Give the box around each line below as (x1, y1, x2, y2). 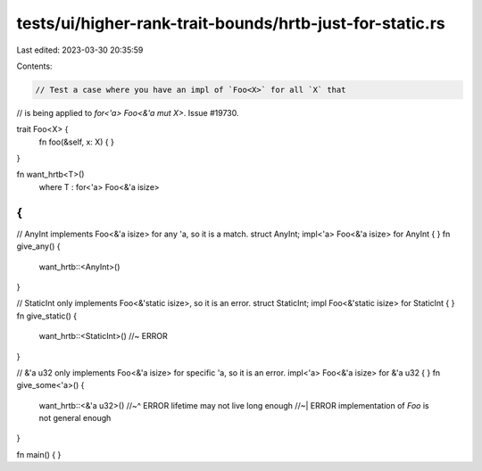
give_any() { (16, 241, 62, 252)
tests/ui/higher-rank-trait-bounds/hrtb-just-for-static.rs (16, 13, 445, 33)
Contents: (16, 61, 53, 71)
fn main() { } (16, 449, 62, 459)
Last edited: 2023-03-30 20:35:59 (16, 45, 144, 55)
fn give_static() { (16, 310, 78, 321)
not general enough (38, 413, 112, 424)
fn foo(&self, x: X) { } (38, 136, 115, 147)
